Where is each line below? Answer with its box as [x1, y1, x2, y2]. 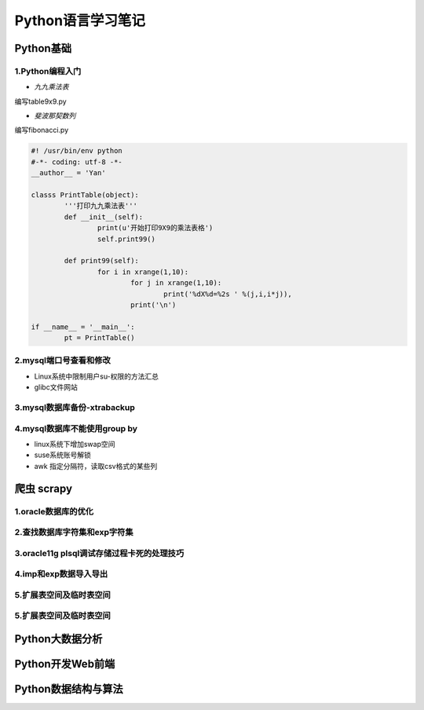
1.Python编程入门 [14, 65, 82, 76]
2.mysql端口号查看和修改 [14, 355, 111, 366]
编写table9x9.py [14, 97, 67, 106]
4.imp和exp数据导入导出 [14, 569, 108, 580]
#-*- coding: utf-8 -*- [31, 157, 123, 167]
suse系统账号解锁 [34, 450, 92, 459]
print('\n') [130, 300, 177, 309]
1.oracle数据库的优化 [14, 506, 94, 517]
